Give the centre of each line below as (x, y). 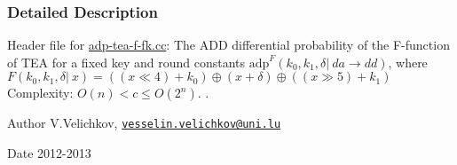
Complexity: (40, 93)
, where (408, 62)
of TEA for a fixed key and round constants (126, 62)
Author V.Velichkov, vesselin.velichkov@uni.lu (144, 123)
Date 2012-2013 (49, 153)
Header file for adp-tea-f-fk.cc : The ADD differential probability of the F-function (228, 45)
